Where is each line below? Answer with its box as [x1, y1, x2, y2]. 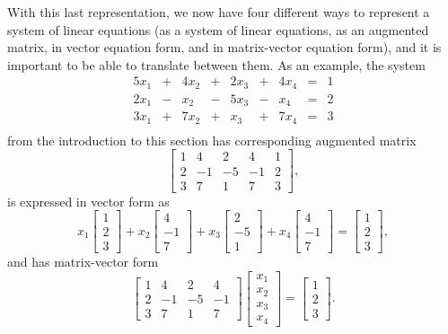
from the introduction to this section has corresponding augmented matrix [7, 130, 417, 149]
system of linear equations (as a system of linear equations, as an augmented [7, 20, 429, 39]
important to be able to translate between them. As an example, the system [7, 55, 426, 74]
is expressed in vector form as [7, 191, 170, 210]
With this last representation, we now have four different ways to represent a [7, 3, 430, 21]
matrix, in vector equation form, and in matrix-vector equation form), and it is [7, 38, 442, 57]
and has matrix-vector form [7, 252, 159, 271]
